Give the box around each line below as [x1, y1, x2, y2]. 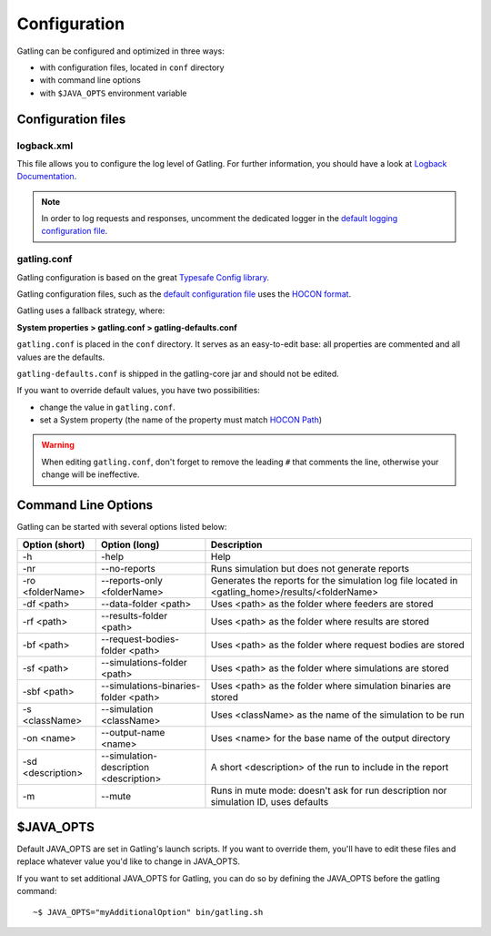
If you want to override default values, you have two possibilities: [16, 385, 261, 396]
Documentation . [16, 171, 77, 182]
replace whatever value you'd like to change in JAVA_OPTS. [16, 856, 241, 867]
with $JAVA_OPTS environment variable [39, 87, 187, 98]
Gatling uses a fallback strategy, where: [16, 305, 165, 316]
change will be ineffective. [41, 469, 140, 480]
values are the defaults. [16, 351, 105, 362]
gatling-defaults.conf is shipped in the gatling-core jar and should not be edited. [16, 368, 340, 379]
